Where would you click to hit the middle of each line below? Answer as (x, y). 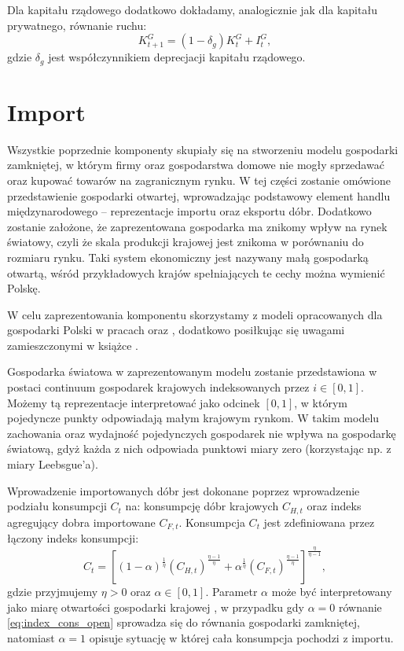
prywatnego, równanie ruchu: (77, 25)
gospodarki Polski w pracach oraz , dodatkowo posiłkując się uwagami (176, 330)
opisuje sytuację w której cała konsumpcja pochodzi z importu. (241, 638)
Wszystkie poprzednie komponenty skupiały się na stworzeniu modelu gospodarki (203, 149)
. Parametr (231, 592)
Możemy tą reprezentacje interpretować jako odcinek (134, 402)
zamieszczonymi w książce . (73, 345)
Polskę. (24, 288)
